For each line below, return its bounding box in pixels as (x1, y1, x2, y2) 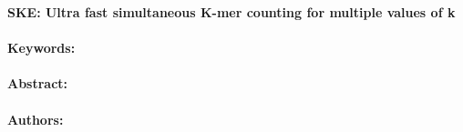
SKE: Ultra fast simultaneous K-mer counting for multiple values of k (7, 3, 456, 21)
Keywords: (7, 38, 76, 57)
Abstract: (7, 74, 68, 93)
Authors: (7, 109, 64, 128)
